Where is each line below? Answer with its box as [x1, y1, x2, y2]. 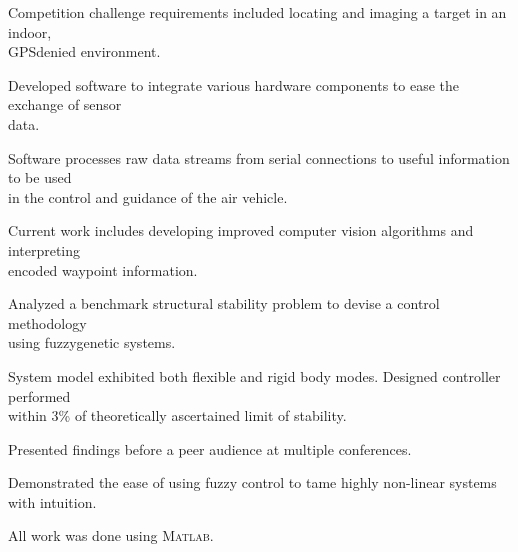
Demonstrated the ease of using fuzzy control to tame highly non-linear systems [8, 472, 497, 493]
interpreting [8, 239, 81, 260]
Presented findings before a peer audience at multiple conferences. [8, 438, 412, 459]
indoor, [8, 21, 52, 42]
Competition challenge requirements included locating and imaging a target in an [8, 2, 507, 22]
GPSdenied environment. [8, 41, 161, 62]
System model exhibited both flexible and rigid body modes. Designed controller [8, 365, 501, 386]
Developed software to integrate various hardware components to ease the [8, 74, 459, 95]
